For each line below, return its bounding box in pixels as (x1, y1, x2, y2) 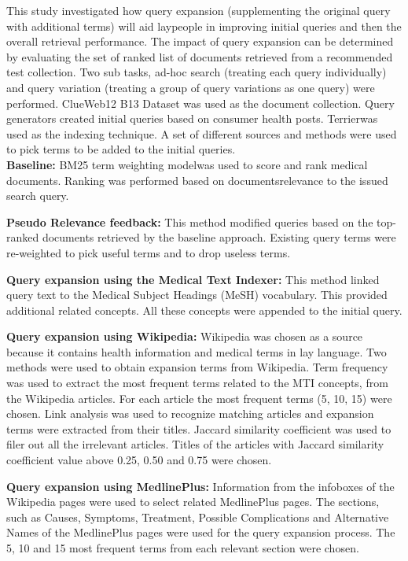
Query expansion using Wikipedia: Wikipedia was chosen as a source (6, 328, 363, 345)
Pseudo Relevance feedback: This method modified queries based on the (6, 213, 373, 230)
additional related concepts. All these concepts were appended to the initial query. (6, 301, 402, 318)
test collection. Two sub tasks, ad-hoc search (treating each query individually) (6, 64, 387, 80)
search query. (6, 187, 69, 204)
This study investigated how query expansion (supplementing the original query (6, 2, 391, 18)
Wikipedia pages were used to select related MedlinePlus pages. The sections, (6, 493, 380, 510)
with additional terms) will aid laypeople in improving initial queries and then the (6, 17, 402, 34)
